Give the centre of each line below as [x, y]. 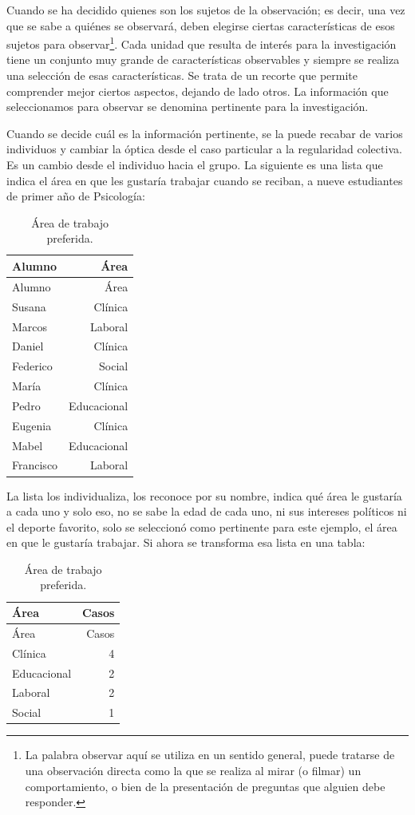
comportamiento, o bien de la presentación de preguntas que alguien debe [205, 786]
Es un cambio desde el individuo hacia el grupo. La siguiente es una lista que [195, 164]
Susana [29, 306]
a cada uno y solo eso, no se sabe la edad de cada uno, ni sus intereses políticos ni [207, 511]
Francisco [35, 465]
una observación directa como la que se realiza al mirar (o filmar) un [193, 770]
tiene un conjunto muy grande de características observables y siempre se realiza [203, 59]
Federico [32, 366]
